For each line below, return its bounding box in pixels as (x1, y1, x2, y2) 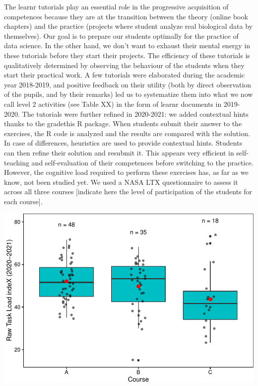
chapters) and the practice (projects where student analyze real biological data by (4, 21, 253, 31)
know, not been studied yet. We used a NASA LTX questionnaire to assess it (4, 176, 238, 187)
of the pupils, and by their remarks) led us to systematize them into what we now (4, 89, 253, 99)
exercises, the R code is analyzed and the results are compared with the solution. (4, 128, 250, 138)
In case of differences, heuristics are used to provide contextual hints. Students (4, 138, 243, 148)
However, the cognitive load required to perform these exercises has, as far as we (4, 167, 249, 177)
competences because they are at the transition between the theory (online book (4, 11, 248, 21)
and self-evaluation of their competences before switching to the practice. (31, 157, 254, 167)
